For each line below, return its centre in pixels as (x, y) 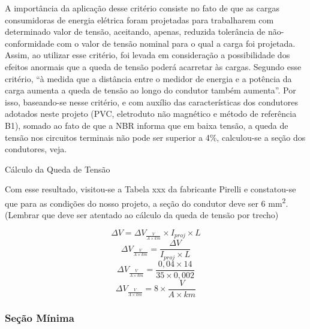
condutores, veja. (36, 149)
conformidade (30, 43)
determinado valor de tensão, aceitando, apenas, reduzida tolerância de (135, 31)
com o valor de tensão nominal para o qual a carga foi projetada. (176, 43)
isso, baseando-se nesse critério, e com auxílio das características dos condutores (152, 102)
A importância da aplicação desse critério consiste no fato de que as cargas (142, 8)
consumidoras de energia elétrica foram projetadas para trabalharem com (139, 19)
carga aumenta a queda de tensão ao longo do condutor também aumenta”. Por (151, 90)
